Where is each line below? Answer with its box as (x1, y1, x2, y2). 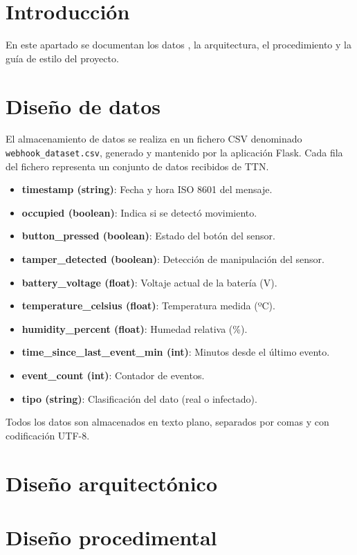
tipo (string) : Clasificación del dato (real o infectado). (21, 391, 257, 406)
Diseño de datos (6, 91, 161, 120)
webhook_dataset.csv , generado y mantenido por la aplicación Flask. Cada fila (6, 145, 343, 160)
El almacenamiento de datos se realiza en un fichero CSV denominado (6, 131, 302, 146)
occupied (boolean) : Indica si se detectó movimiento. (21, 205, 257, 219)
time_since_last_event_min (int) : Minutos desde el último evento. (21, 345, 330, 359)
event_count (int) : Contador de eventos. (21, 368, 205, 383)
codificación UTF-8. (6, 428, 90, 442)
